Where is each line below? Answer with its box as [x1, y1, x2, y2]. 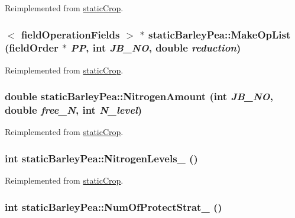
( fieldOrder [5, 40, 59, 55]
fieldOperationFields [21, 27, 120, 41]
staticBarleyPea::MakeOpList [148, 27, 291, 41]
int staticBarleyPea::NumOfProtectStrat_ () [5, 199, 222, 214]
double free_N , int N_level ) [5, 102, 142, 117]
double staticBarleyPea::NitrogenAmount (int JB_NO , [5, 89, 273, 104]
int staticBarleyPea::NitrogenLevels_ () [5, 150, 198, 165]
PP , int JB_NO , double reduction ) [70, 40, 241, 55]
